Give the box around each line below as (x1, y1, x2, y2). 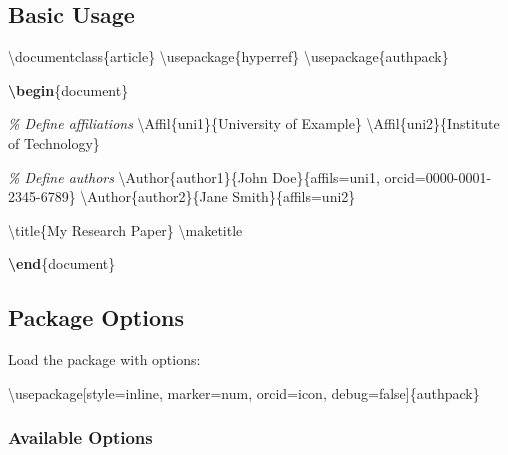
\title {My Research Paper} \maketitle (8, 219, 243, 240)
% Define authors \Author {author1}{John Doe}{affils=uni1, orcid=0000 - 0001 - (8, 166, 492, 187)
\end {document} (8, 253, 116, 274)
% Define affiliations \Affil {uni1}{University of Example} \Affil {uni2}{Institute (8, 113, 500, 134)
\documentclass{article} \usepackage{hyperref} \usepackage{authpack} (8, 46, 449, 67)
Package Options (8, 302, 184, 333)
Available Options (8, 425, 153, 450)
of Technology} (8, 132, 100, 153)
